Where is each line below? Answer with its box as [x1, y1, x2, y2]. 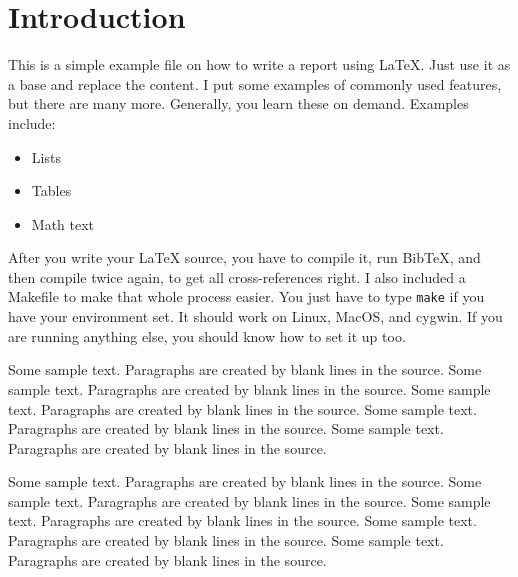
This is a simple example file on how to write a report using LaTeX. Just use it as [8, 54, 511, 75]
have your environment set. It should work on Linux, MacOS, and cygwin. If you [8, 306, 503, 327]
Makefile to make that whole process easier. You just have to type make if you [8, 286, 485, 307]
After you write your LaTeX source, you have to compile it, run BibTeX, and [8, 247, 481, 268]
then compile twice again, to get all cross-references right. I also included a [8, 266, 466, 287]
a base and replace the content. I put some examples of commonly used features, [8, 73, 502, 94]
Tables [31, 180, 72, 201]
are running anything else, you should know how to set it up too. [8, 325, 406, 346]
